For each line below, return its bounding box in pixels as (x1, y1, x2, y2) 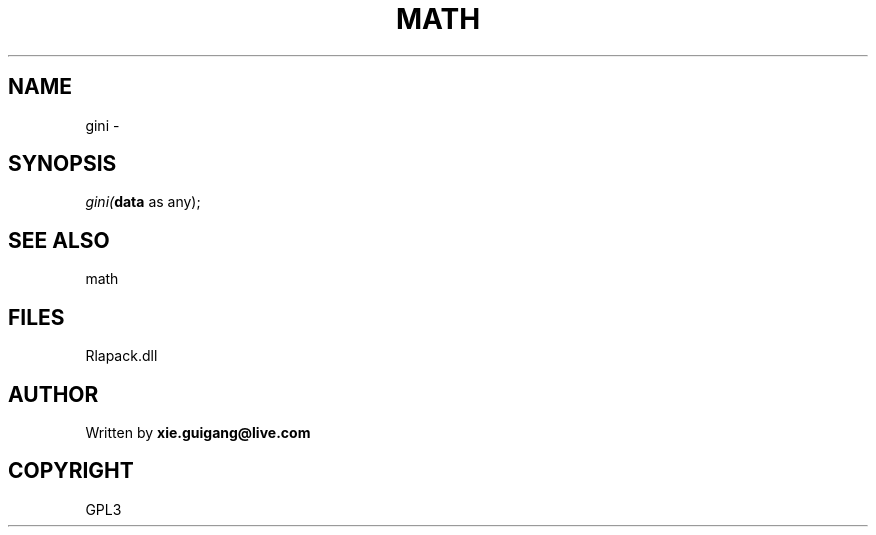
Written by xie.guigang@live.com (85, 423, 311, 441)
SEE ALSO (8, 227, 110, 253)
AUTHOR (8, 381, 99, 407)
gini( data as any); (85, 193, 201, 211)
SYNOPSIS (8, 151, 117, 177)
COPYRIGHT (8, 458, 134, 484)
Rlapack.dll (85, 347, 158, 365)
